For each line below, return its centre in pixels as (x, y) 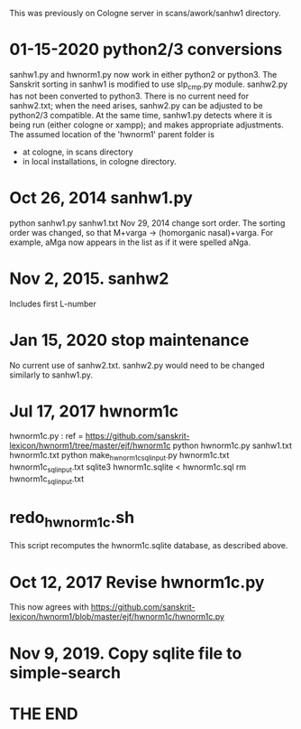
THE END (44, 714)
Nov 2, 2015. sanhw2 (89, 278)
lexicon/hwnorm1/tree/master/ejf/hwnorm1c (90, 445)
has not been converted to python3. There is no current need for (129, 96)
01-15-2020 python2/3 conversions (146, 50)
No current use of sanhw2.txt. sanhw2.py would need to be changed (137, 365)
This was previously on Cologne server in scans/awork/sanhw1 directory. (145, 13)
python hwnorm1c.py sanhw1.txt (233, 445)
